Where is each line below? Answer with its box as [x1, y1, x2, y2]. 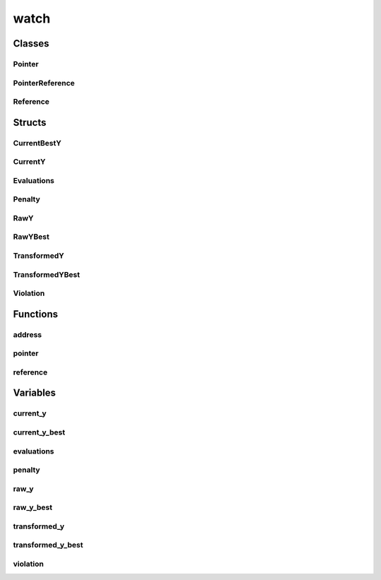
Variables [13, 387, 56, 399]
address [13, 329, 42, 339]
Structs [13, 117, 47, 129]
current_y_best [13, 427, 66, 437]
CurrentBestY [13, 138, 61, 148]
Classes [13, 37, 49, 49]
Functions [13, 308, 59, 320]
